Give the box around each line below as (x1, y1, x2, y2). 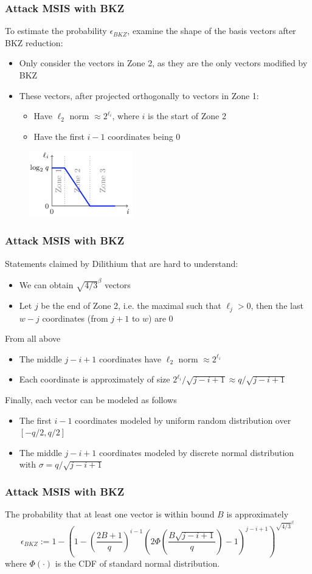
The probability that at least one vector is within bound (5, 508, 215, 520)
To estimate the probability (5, 24, 107, 37)
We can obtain (19, 278, 74, 291)
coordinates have (99, 352, 162, 365)
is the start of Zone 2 (148, 109, 226, 122)
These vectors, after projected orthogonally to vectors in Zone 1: (19, 89, 259, 102)
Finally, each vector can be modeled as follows (5, 393, 177, 406)
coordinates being (108, 130, 173, 142)
